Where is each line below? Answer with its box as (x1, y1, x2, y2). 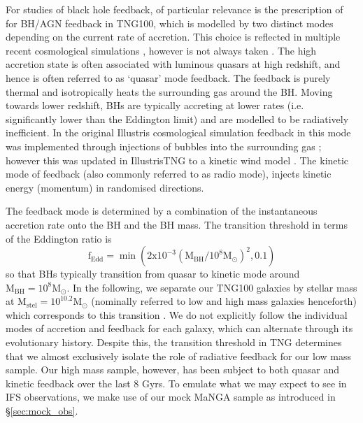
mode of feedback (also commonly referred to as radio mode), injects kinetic (6, 166, 332, 181)
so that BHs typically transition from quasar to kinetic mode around (6, 266, 300, 281)
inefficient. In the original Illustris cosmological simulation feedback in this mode (6, 125, 351, 140)
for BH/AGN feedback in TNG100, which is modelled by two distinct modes (6, 15, 334, 30)
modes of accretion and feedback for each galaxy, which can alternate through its (6, 321, 353, 336)
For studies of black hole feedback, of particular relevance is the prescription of (6, 2, 343, 16)
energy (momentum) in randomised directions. (6, 180, 204, 194)
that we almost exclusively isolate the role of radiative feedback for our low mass (6, 348, 351, 363)
